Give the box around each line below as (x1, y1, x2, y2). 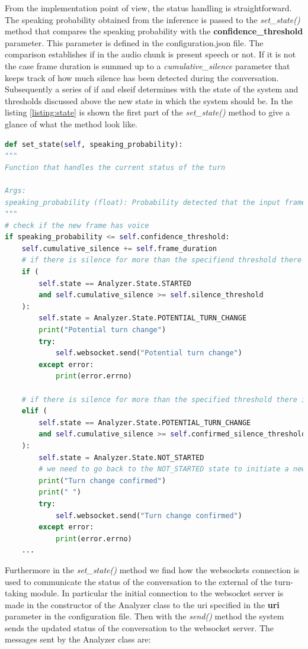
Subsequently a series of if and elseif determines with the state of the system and (5, 83, 299, 95)
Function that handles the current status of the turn (5, 163, 226, 172)
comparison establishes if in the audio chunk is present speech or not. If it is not (5, 48, 296, 60)
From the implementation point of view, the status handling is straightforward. (5, 2, 292, 14)
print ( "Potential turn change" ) (38, 326, 166, 335)
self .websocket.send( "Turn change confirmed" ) (55, 511, 242, 520)
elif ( (21, 407, 47, 416)
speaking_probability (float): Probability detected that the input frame (5, 198, 306, 207)
